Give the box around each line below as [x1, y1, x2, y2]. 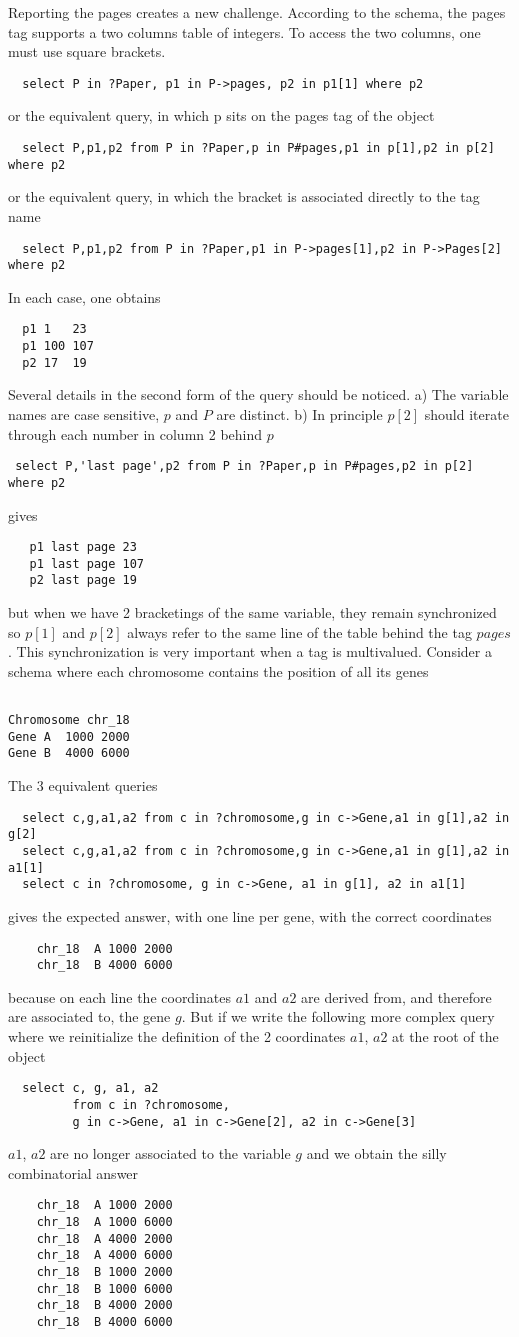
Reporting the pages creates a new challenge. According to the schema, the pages [8, 2, 506, 22]
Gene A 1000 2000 [8, 729, 130, 744]
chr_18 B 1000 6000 [36, 1281, 173, 1296]
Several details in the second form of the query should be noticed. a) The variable [8, 384, 509, 405]
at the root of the [392, 1026, 499, 1047]
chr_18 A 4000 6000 [36, 1248, 173, 1263]
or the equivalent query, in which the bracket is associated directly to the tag [8, 186, 480, 207]
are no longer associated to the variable [50, 1143, 291, 1164]
